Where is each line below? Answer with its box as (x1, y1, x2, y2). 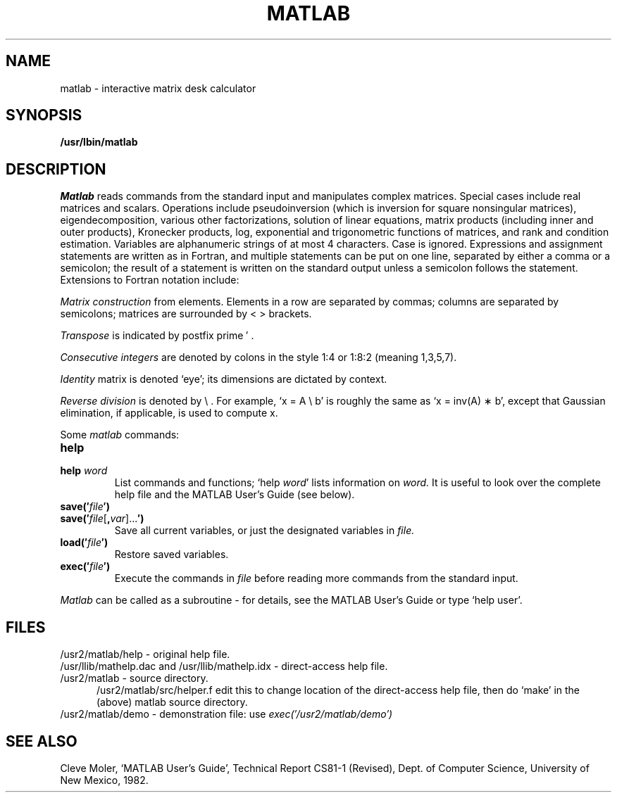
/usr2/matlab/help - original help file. (60, 648, 230, 661)
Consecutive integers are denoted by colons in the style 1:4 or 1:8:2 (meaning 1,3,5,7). (60, 351, 457, 364)
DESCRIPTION (6, 160, 106, 178)
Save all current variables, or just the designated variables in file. (114, 524, 415, 537)
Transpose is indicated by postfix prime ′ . (60, 329, 254, 342)
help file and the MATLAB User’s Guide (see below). (114, 488, 355, 501)
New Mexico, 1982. (60, 773, 149, 786)
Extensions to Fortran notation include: (60, 274, 239, 286)
